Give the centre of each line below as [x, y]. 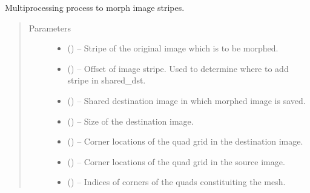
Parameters [50, 28]
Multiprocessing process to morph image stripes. [95, 7]
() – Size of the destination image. [130, 121]
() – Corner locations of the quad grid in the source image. [176, 161]
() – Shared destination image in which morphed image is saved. [186, 100]
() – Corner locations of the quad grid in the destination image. [185, 141]
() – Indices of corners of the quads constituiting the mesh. [176, 182]
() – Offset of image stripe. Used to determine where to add [178, 68]
